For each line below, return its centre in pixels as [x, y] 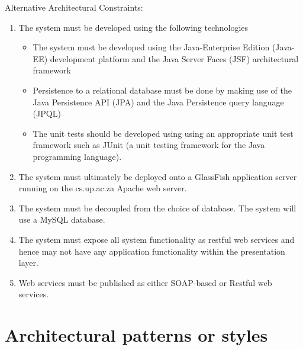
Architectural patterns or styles [136, 335]
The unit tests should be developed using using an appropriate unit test [163, 133]
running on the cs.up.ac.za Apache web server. [103, 188]
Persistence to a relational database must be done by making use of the [162, 90]
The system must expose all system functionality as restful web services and [157, 239]
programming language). [77, 156]
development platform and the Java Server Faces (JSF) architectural [174, 58]
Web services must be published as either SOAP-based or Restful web [145, 282]
